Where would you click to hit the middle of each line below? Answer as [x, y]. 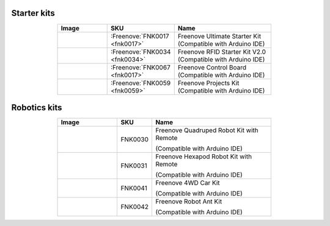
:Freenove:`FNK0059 [141, 83]
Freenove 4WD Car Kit [188, 183]
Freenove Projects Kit [208, 83]
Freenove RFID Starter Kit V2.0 [222, 52]
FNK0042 [135, 207]
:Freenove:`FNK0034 [141, 52]
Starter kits [33, 13]
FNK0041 [134, 188]
